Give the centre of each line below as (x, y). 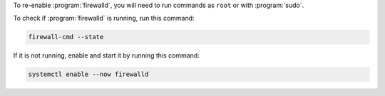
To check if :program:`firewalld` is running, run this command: (104, 18)
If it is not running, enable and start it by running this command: (106, 55)
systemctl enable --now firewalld (88, 74)
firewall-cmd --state (66, 37)
